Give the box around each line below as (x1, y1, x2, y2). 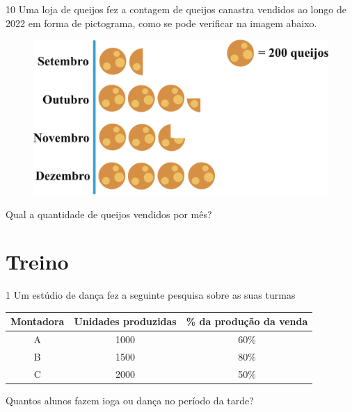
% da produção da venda (186, 314, 308, 329)
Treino (6, 247, 69, 276)
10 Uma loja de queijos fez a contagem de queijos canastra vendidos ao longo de (6, 2, 346, 16)
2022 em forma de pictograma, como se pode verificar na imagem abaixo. (6, 15, 317, 30)
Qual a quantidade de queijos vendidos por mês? (6, 206, 212, 221)
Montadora (10, 314, 65, 329)
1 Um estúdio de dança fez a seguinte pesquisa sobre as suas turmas (6, 288, 296, 302)
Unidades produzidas (74, 314, 177, 329)
